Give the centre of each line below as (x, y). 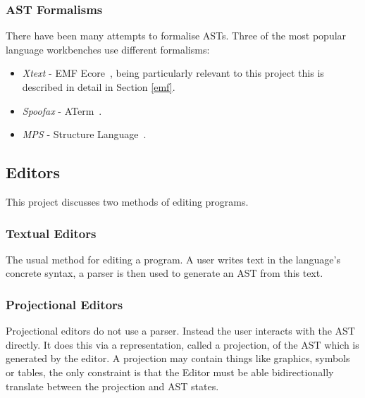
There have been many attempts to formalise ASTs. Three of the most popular (176, 36)
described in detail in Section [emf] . (99, 87)
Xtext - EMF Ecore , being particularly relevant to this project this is (173, 73)
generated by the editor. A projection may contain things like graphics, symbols (178, 358)
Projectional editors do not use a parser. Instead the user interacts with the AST (180, 331)
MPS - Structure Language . (84, 134)
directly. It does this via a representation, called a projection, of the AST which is (182, 344)
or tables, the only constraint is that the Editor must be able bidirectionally (170, 372)
